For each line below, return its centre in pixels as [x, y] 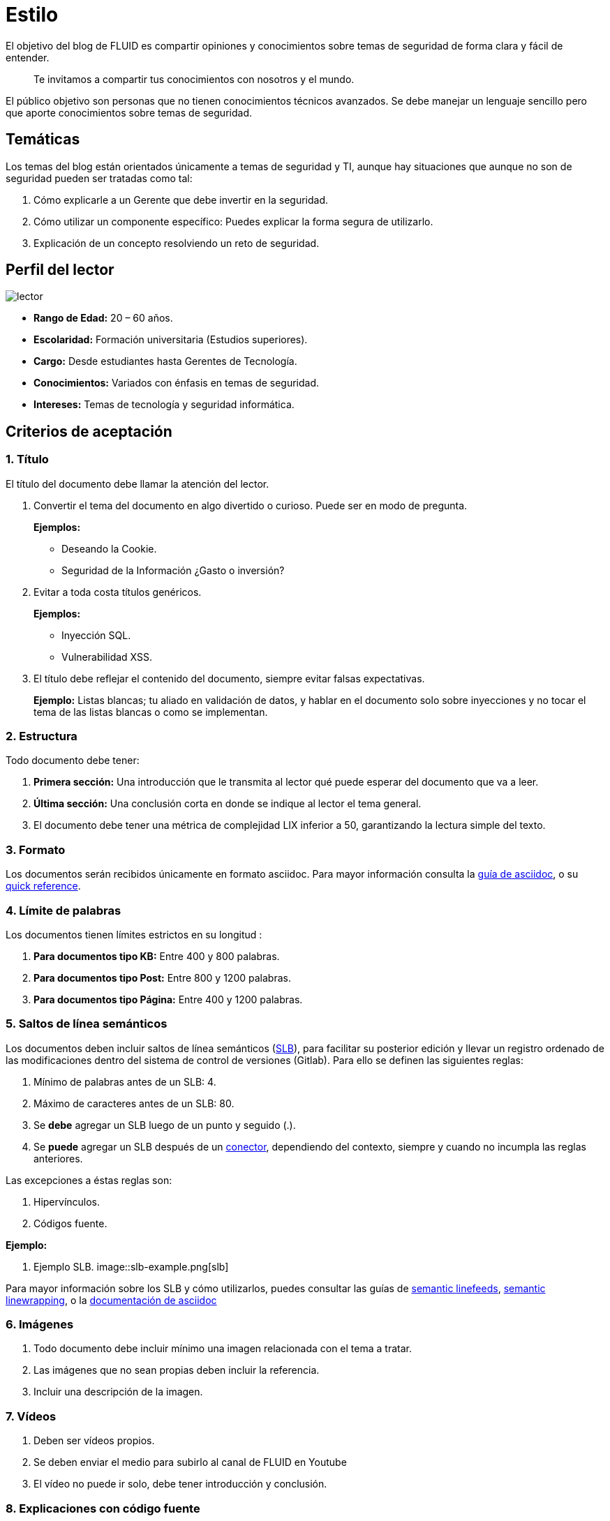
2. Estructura [42, 736]
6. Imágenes [40, 1325]
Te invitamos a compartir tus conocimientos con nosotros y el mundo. [194, 79]
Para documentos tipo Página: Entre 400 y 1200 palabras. [168, 999]
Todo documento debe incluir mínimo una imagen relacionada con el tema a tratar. [223, 1349]
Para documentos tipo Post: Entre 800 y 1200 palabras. [162, 977]
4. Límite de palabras [64, 910]
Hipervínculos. [67, 1201]
